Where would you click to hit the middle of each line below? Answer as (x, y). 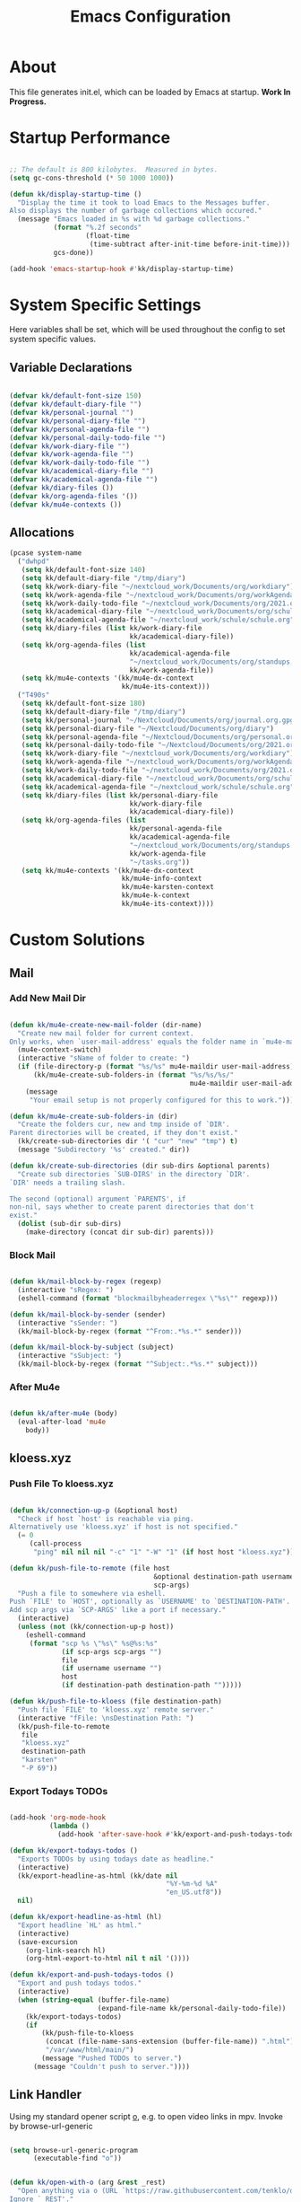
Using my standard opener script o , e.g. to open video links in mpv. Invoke (146, 2116)
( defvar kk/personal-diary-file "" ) (77, 421)
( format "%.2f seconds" (98, 228)
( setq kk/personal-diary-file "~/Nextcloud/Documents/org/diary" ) (148, 728)
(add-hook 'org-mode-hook (57, 1818)
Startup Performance (90, 138)
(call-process (56, 1544)
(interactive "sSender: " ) (68, 1323)
